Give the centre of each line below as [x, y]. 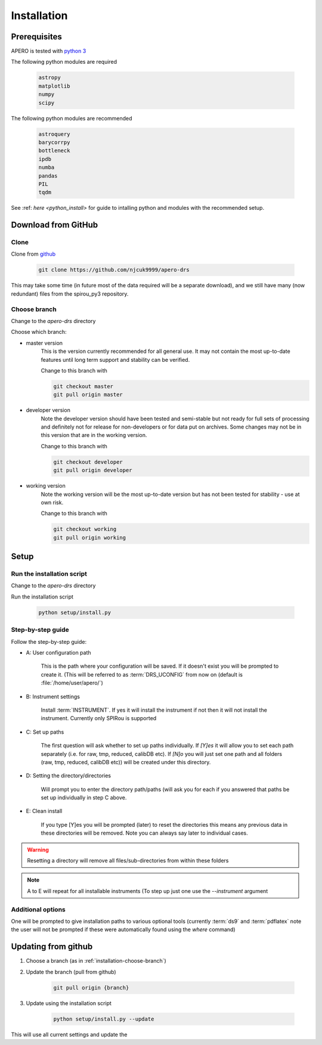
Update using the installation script [69, 1003]
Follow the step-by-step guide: [49, 641]
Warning [38, 849]
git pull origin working [90, 537]
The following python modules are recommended [72, 118]
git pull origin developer [93, 470]
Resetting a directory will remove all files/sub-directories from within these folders [128, 861]
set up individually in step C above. [84, 798]
